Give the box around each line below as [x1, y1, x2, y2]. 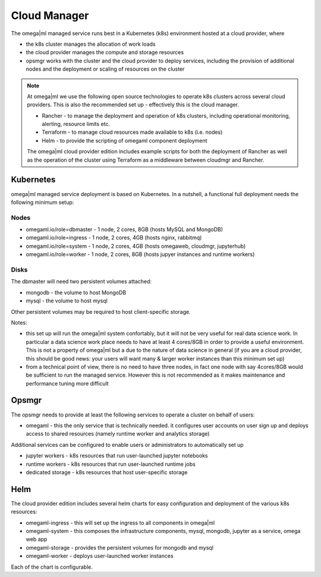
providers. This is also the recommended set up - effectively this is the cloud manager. [27, 101, 240, 108]
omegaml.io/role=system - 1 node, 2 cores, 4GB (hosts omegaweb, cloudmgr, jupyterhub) [26, 242, 246, 250]
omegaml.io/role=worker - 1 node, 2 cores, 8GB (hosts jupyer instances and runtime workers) [26, 251, 255, 258]
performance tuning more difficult [26, 380, 109, 387]
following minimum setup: [11, 198, 74, 206]
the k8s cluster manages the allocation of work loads [26, 40, 156, 48]
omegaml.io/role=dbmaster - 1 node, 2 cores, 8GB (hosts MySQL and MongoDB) [26, 226, 223, 233]
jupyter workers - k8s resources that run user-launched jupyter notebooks [26, 452, 208, 459]
